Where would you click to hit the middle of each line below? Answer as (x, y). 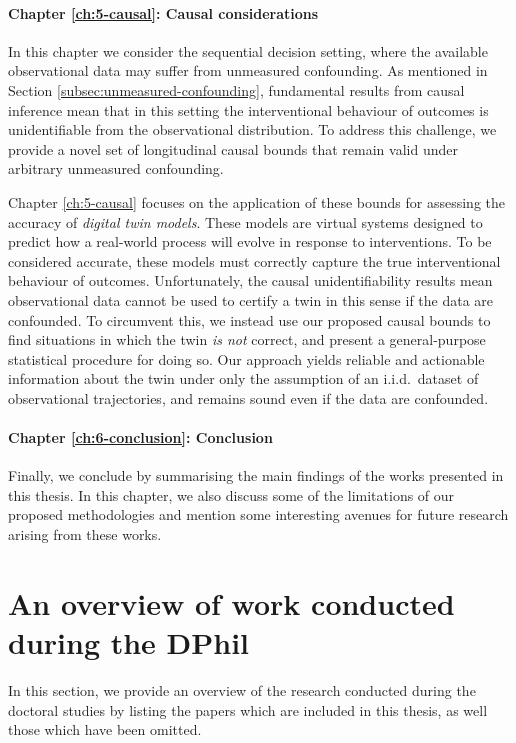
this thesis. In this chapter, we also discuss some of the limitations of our (231, 494)
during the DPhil (129, 642)
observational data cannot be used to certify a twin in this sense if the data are (251, 299)
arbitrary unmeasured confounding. (116, 168)
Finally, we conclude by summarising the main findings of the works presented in (256, 475)
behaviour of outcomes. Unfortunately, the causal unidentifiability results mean (250, 280)
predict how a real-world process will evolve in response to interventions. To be (250, 241)
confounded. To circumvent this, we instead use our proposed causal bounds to (249, 319)
